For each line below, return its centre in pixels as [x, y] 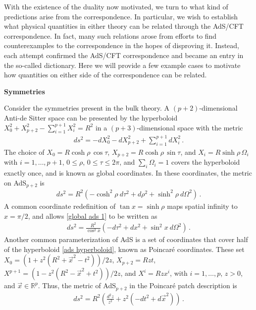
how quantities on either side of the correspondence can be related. [105, 75]
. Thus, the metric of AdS [77, 285]
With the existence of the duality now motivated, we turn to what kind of [116, 6]
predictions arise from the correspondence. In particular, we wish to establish [121, 16]
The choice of [24, 152]
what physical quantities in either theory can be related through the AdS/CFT [124, 26]
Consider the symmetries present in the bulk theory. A [87, 108]
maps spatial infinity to [202, 206]
